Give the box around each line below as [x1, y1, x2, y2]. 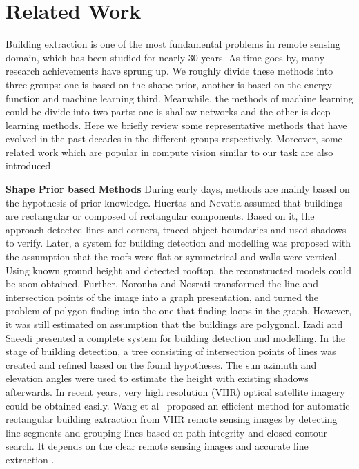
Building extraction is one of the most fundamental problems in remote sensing [6, 37, 340, 51]
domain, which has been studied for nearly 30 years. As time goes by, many [6, 50, 325, 64]
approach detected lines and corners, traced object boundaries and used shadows [6, 222, 347, 236]
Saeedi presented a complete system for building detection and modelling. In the [6, 330, 346, 345]
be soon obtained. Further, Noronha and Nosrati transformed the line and [6, 276, 319, 291]
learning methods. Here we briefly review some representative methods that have [6, 117, 347, 132]
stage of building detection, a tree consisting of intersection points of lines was [6, 344, 336, 358]
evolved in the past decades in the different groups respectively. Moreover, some [6, 131, 342, 146]
